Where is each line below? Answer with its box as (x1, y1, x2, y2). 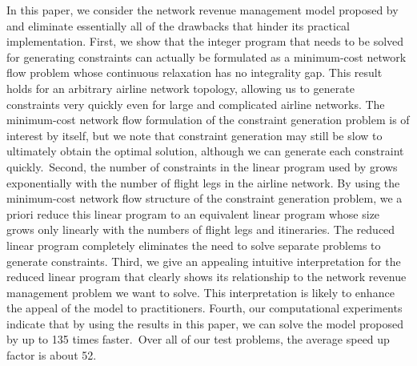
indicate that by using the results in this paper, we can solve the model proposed (6, 315, 404, 332)
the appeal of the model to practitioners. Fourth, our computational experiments (6, 300, 403, 316)
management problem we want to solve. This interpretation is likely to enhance (6, 284, 395, 300)
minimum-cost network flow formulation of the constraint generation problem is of (6, 111, 410, 128)
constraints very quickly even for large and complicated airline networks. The (6, 95, 385, 112)
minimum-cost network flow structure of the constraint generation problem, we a (6, 190, 403, 207)
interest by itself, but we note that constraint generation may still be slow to (6, 127, 383, 143)
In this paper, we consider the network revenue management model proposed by (6, 2, 399, 18)
